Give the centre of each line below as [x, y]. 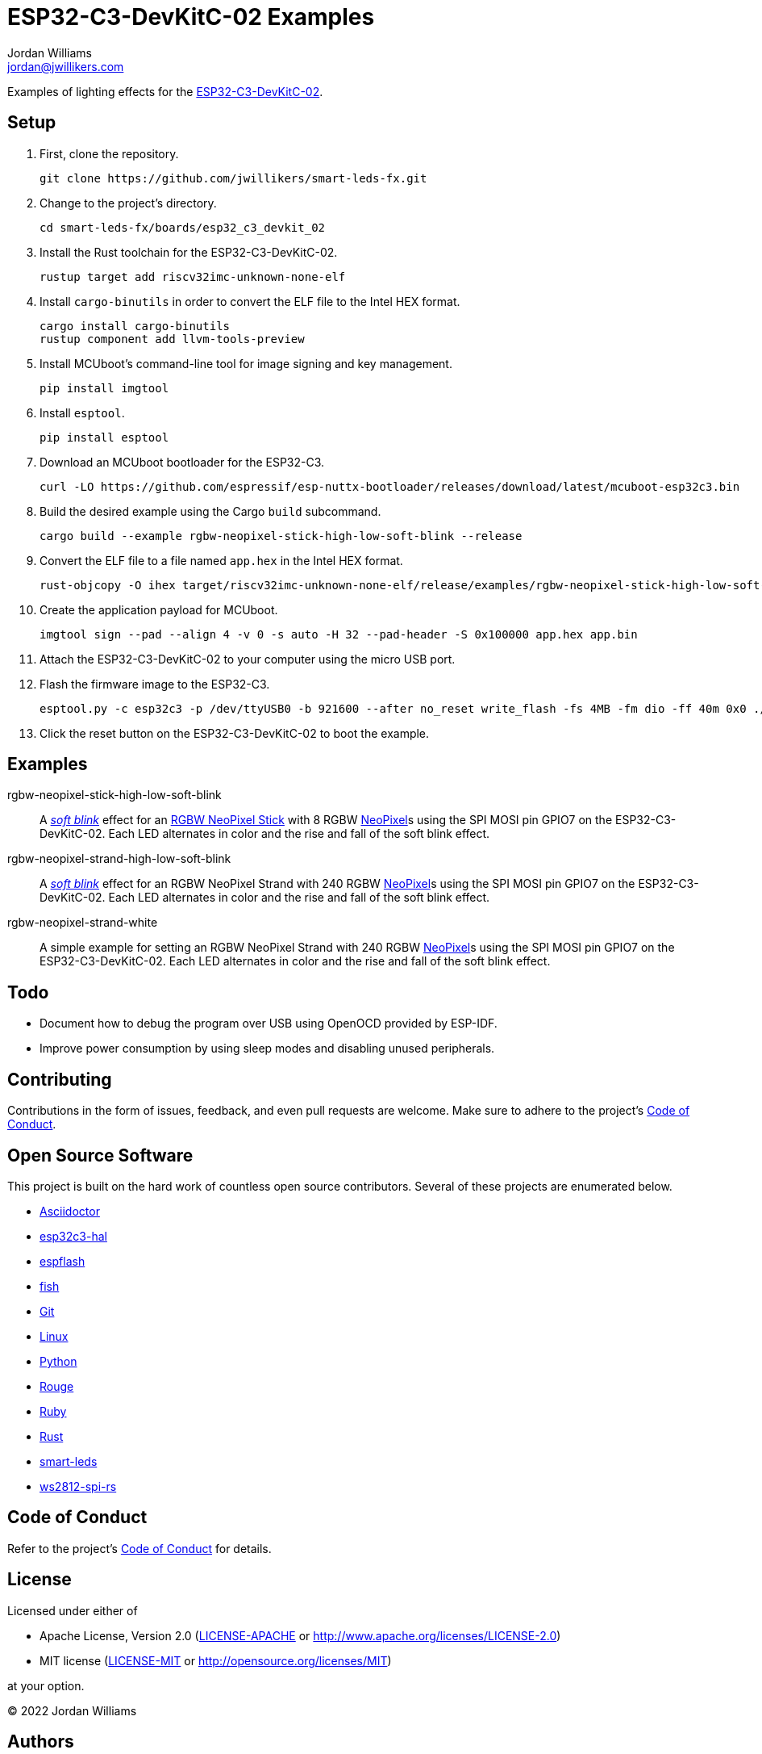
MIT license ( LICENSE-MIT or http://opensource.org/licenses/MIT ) [216, 1660]
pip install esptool [104, 437]
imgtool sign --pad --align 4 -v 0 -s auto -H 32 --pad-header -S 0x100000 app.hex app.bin [339, 634]
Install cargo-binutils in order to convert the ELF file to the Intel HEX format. [250, 301]
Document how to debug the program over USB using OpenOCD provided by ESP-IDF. [269, 1024]
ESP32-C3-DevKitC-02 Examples [191, 17]
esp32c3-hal [73, 1236]
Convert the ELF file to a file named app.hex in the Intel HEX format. [221, 560]
